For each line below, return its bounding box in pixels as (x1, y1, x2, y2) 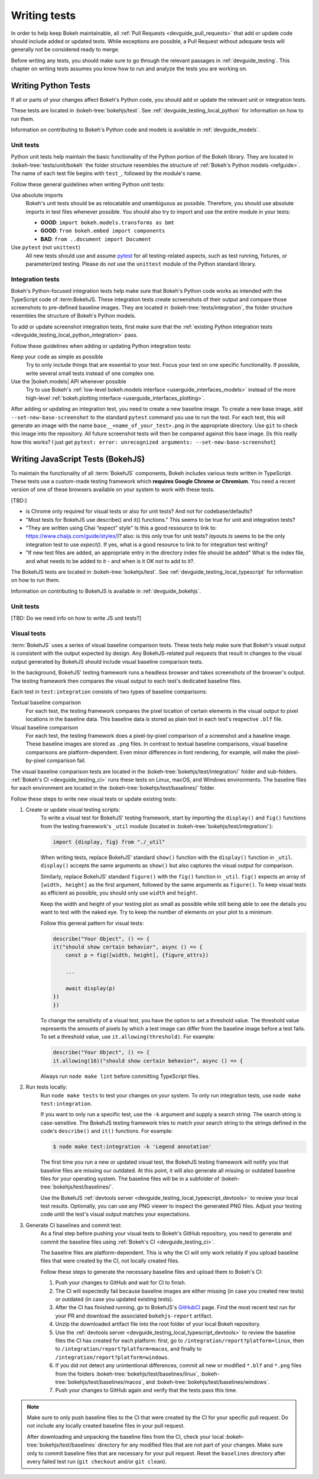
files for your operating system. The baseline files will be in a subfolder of (40, 1175, 220, 1182)
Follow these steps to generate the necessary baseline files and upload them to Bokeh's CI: (40, 1268, 263, 1275)
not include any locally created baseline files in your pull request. (27, 1422, 185, 1429)
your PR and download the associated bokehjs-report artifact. (55, 1312, 213, 1319)
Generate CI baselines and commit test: (25, 1222, 122, 1229)
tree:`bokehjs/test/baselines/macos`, (55, 1378, 145, 1386)
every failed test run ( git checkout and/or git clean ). (27, 1458, 167, 1465)
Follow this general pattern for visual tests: (40, 919, 144, 926)
